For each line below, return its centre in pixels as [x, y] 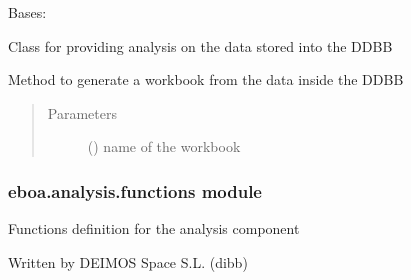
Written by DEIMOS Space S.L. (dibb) [128, 261]
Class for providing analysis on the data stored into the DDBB [200, 45]
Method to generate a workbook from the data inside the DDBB [206, 79]
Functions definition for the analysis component [154, 228]
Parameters [82, 112]
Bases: [27, 12]
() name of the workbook [164, 146]
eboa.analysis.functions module [135, 190]
